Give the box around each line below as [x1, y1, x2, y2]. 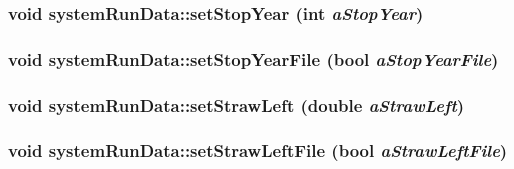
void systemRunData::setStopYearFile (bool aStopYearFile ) [8, 46, 499, 71]
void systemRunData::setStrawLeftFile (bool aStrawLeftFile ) [8, 138, 508, 163]
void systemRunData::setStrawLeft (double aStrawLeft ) [8, 92, 465, 117]
